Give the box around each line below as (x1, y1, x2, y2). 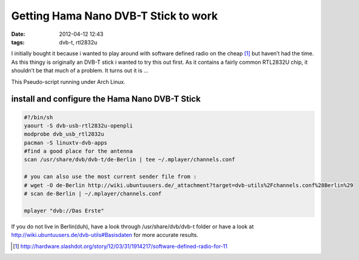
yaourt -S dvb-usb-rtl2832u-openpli (24, 122, 133, 129)
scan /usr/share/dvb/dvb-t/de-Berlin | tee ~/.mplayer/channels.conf (24, 156, 235, 163)
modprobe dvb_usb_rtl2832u (24, 131, 104, 138)
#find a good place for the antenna (24, 148, 133, 155)
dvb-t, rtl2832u (59, 38, 98, 46)
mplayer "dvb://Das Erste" (24, 207, 104, 214)
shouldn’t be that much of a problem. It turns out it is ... (11, 67, 149, 74)
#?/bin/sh (24, 114, 53, 121)
